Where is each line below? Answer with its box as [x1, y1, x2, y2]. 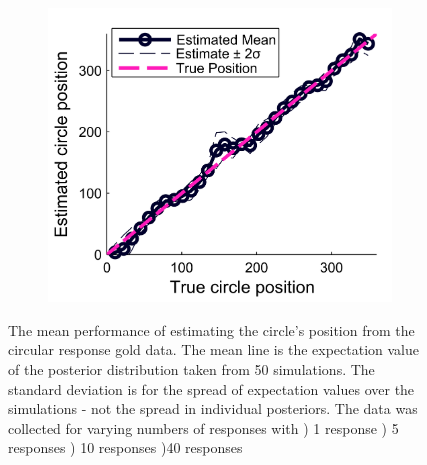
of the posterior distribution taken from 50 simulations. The [8, 359, 375, 379]
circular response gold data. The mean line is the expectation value [8, 339, 419, 360]
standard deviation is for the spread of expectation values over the [8, 378, 415, 399]
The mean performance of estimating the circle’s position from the [8, 319, 415, 340]
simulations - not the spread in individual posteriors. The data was [8, 398, 418, 419]
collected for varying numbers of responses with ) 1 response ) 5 [8, 417, 399, 438]
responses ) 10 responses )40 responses [8, 437, 243, 458]
